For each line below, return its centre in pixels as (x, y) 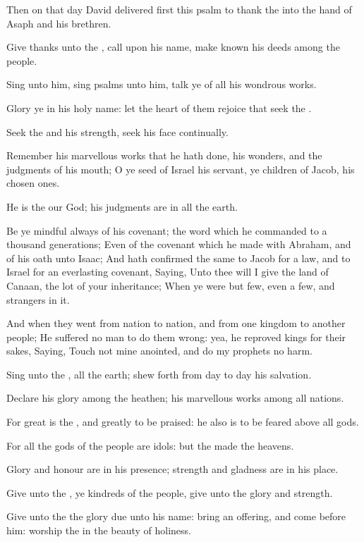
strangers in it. (38, 299)
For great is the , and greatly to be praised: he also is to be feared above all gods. (183, 422)
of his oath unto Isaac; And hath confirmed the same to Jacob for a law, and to (178, 258)
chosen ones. (33, 183)
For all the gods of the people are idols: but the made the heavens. (150, 445)
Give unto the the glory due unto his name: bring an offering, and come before (176, 516)
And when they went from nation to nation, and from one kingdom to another (176, 323)
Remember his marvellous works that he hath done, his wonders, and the (164, 155)
